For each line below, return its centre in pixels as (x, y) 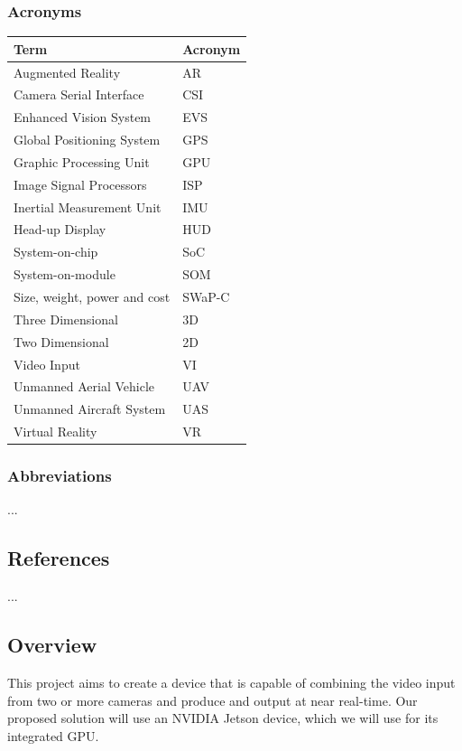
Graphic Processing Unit (82, 161)
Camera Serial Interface (79, 94)
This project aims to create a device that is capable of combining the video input (231, 682)
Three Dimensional (66, 319)
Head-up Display (60, 229)
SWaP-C (206, 296)
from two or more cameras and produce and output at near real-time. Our (213, 700)
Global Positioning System (87, 140)
